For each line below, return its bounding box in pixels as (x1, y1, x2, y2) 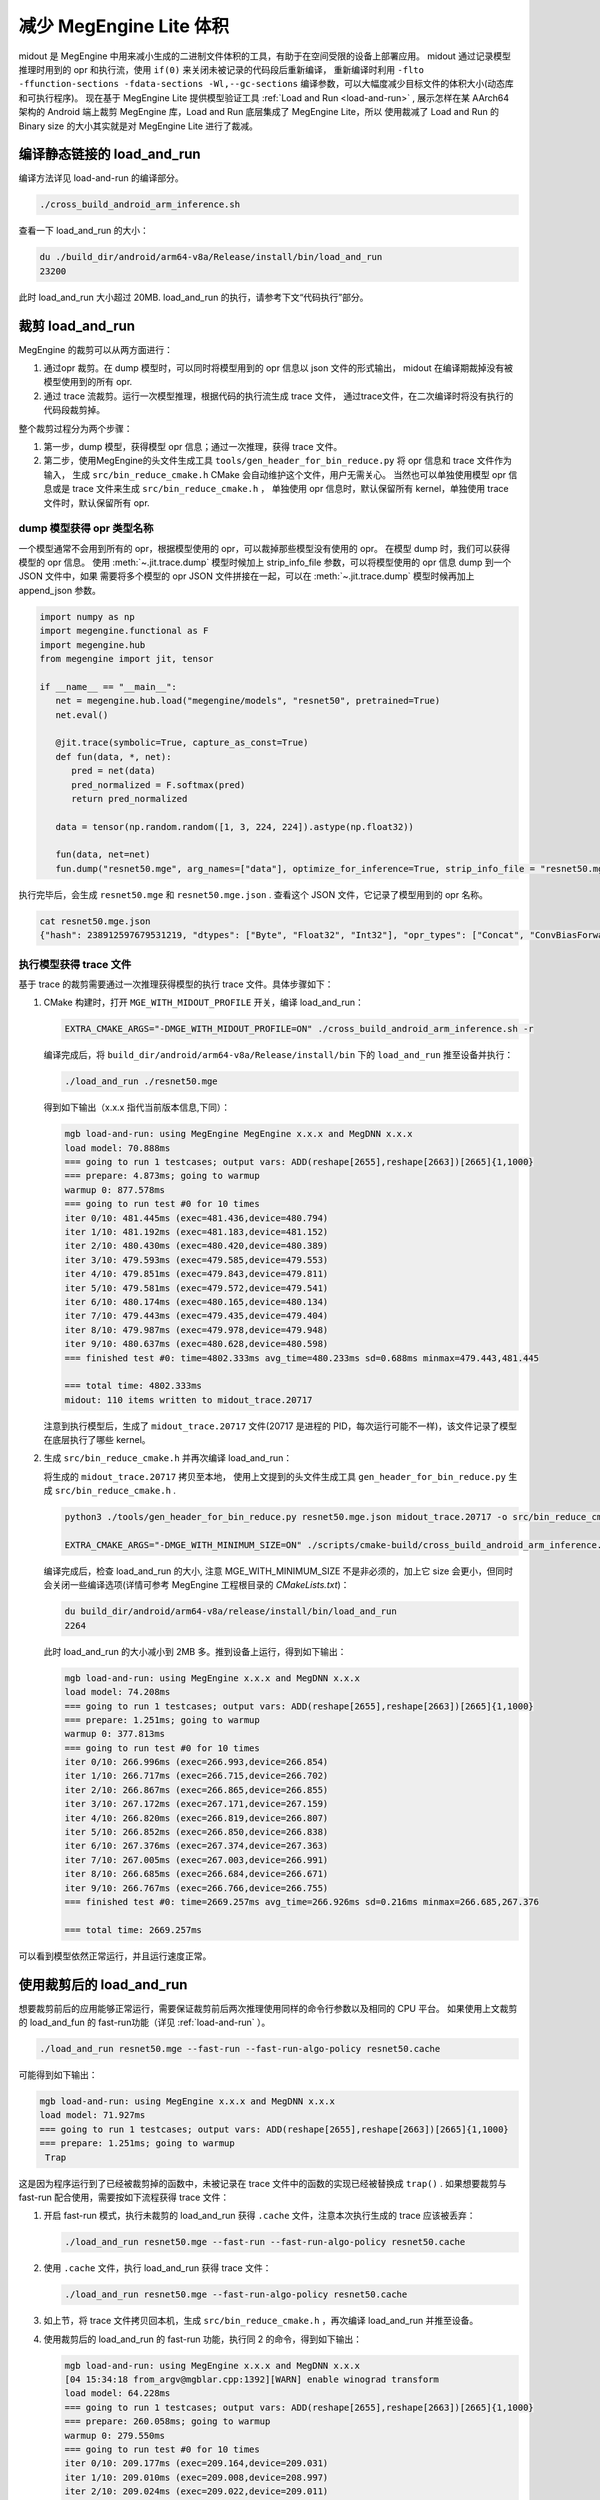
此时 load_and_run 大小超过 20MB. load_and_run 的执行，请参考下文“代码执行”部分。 (18, 291, 369, 303)
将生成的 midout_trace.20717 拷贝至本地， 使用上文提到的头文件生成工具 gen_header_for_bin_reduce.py (43, 1470, 507, 1482)
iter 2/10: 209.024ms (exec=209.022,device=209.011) (64, 2486, 329, 2497)
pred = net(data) (71, 765, 157, 777)
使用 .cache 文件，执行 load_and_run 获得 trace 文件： (43, 2262, 272, 2274)
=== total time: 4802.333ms (64, 1380, 202, 1392)
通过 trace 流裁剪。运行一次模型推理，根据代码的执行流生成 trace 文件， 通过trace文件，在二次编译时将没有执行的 (43, 390, 514, 402)
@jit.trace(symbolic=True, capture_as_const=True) (55, 737, 309, 749)
